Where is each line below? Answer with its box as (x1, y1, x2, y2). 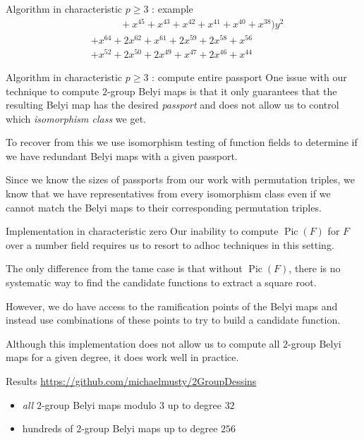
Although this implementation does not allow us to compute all (6, 336, 280, 350)
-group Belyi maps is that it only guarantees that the (107, 83, 337, 98)
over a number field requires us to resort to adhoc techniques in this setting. (6, 237, 334, 252)
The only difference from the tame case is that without (6, 261, 243, 276)
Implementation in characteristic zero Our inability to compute (6, 224, 279, 238)
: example (152, 1, 193, 16)
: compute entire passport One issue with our (152, 69, 347, 84)
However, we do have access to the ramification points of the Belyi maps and (6, 298, 338, 313)
